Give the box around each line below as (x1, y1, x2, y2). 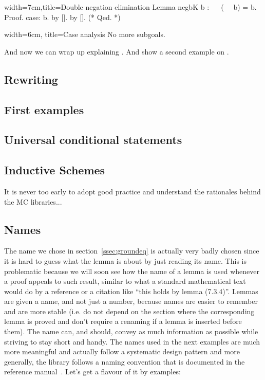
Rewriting (4, 71, 58, 87)
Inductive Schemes (4, 162, 105, 178)
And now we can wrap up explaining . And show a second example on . (4, 46, 229, 57)
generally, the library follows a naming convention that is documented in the (4, 356, 245, 367)
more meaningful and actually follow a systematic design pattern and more (4, 346, 240, 357)
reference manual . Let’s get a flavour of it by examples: (4, 366, 181, 377)
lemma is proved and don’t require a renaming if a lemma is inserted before (4, 316, 242, 327)
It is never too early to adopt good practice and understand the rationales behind (4, 186, 261, 196)
